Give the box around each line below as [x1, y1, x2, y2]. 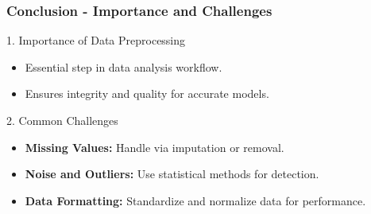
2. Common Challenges [6, 112, 118, 128]
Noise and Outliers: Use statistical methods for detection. [25, 165, 319, 182]
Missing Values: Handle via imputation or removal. [25, 138, 284, 155]
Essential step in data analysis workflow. [25, 58, 222, 75]
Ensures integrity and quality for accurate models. [25, 85, 269, 102]
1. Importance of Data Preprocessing [6, 32, 186, 49]
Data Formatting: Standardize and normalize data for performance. [25, 192, 366, 208]
